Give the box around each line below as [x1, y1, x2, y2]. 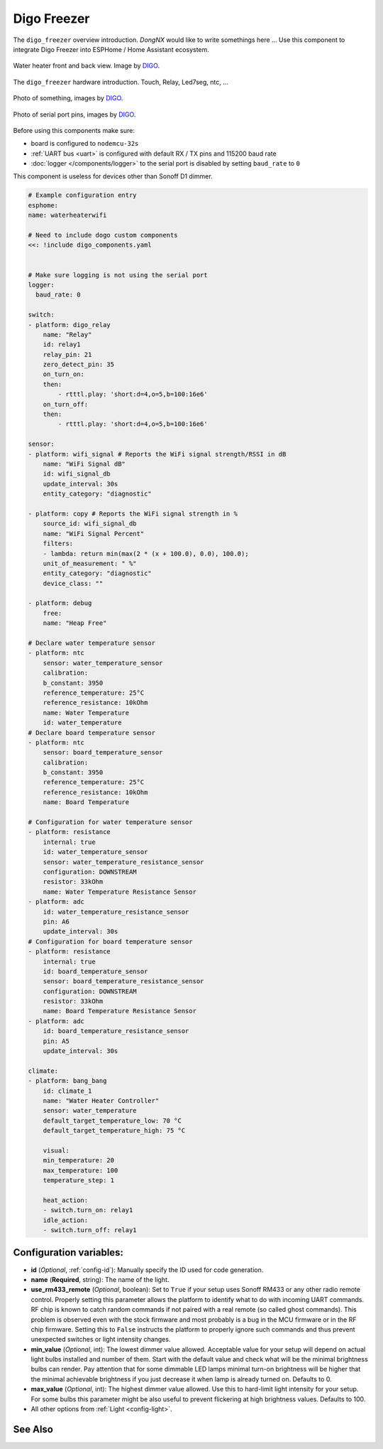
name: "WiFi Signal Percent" [43, 530, 145, 538]
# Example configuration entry [28, 191, 138, 199]
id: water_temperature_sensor [43, 848, 148, 856]
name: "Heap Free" [43, 619, 107, 627]
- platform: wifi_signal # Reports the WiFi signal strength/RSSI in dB [28, 450, 287, 458]
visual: [43, 1146, 70, 1155]
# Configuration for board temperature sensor [28, 937, 193, 946]
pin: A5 [43, 1037, 70, 1045]
